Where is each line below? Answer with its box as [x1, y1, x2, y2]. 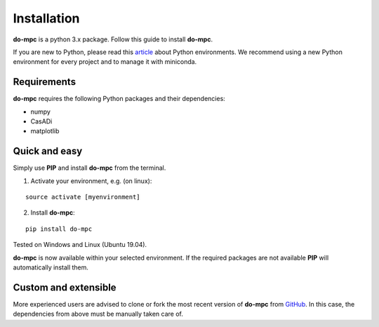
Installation [13, 11, 80, 26]
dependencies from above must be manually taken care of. [13, 309, 184, 319]
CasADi [30, 117, 53, 126]
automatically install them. [13, 263, 89, 272]
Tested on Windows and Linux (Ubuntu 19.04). [13, 241, 147, 249]
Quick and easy [13, 145, 83, 157]
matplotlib [30, 127, 60, 135]
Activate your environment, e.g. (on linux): [30, 176, 152, 185]
